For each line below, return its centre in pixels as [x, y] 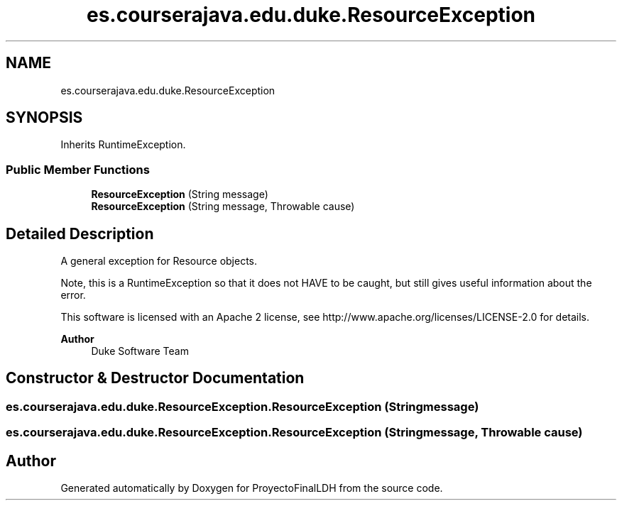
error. [73, 295]
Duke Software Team [140, 351]
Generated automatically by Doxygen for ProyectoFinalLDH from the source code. [252, 488]
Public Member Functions [78, 169]
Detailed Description [80, 233]
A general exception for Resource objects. [159, 261]
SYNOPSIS [44, 118]
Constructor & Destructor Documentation [155, 378]
